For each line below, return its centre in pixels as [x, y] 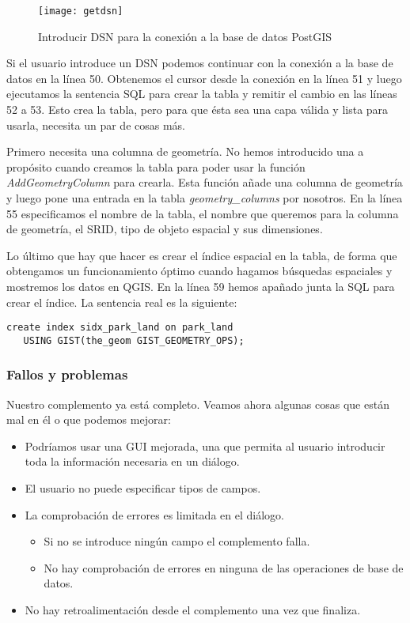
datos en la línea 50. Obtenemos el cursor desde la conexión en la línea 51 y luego [204, 78]
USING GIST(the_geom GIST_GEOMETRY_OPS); [134, 340]
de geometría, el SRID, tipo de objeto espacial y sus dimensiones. [165, 229]
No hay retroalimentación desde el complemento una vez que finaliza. [193, 610]
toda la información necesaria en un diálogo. [132, 461]
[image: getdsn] [81, 11]
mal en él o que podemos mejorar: [89, 419]
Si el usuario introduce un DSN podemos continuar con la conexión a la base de [200, 63]
